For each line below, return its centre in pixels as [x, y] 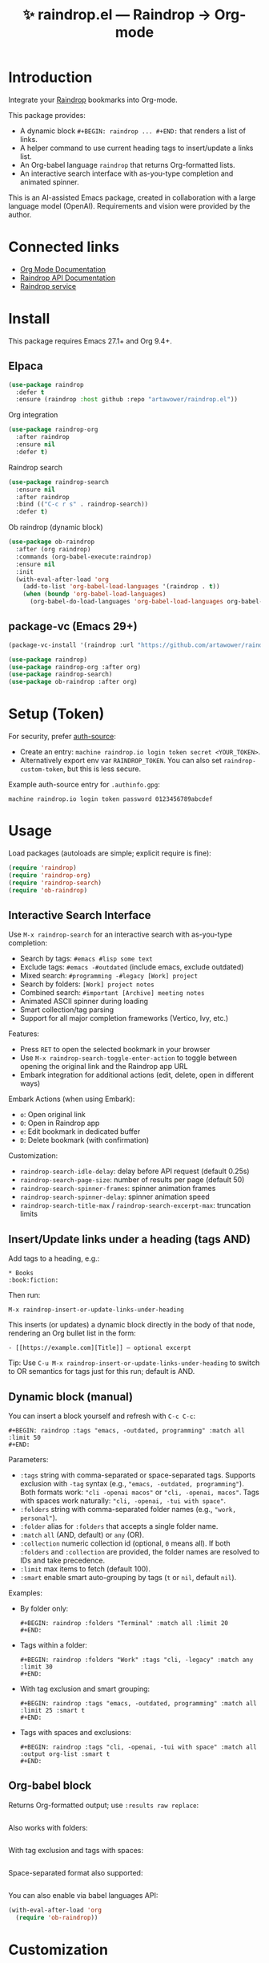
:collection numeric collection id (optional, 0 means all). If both [125, 1543]
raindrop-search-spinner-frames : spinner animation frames [118, 1189]
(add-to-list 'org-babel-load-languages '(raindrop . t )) [121, 587]
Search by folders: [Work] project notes [87, 984]
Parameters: [28, 1459]
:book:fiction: [34, 1280]
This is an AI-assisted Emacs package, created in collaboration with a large [132, 197]
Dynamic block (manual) [71, 1397]
